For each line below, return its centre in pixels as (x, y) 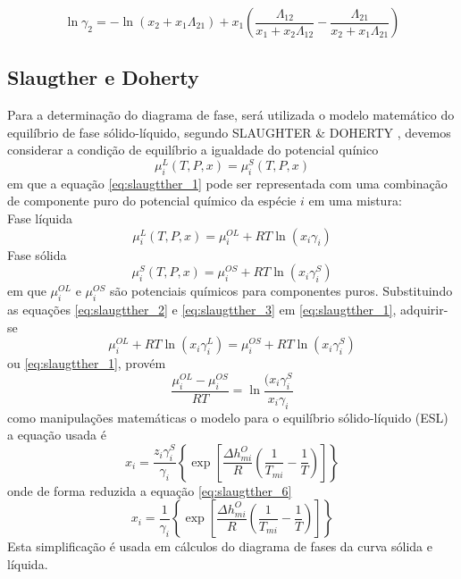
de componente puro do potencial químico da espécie (152, 201)
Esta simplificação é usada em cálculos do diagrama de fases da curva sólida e (220, 546)
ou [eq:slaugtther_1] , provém (87, 363)
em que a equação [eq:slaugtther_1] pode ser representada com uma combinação (227, 183)
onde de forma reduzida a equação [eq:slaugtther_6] (150, 490)
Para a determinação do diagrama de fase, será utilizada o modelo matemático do (231, 115)
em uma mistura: (355, 201)
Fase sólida (37, 254)
